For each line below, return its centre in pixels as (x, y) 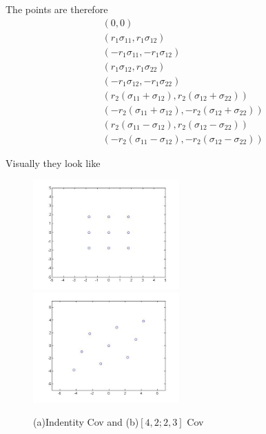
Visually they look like (53, 162)
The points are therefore (57, 9)
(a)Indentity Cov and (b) (86, 421)
